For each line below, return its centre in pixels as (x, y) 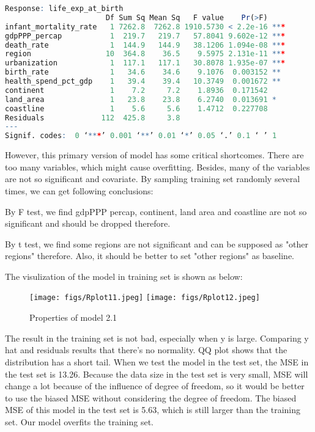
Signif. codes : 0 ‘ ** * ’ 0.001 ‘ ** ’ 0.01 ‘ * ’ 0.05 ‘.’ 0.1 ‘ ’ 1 (141, 136)
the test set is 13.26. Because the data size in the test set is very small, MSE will (157, 374)
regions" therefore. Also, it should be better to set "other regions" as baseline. (150, 256)
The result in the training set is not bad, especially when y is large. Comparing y (157, 338)
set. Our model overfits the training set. (80, 421)
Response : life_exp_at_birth (64, 9)
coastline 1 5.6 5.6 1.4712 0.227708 (136, 108)
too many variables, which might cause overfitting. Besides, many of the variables (157, 167)
